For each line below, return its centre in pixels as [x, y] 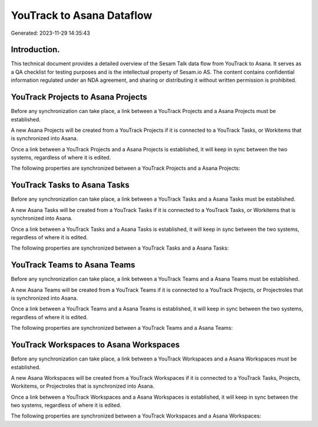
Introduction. [35, 50]
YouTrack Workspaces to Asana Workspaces [95, 345]
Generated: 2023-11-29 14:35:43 [51, 33]
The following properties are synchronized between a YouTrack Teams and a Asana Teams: [122, 328]
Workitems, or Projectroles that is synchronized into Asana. [83, 386]
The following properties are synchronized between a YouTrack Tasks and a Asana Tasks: [120, 248]
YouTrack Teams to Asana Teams [73, 265]
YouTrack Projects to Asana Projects [79, 97]
